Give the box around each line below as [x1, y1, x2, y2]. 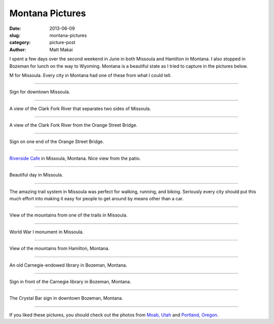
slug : [9, 32, 20, 38]
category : [9, 40, 31, 46]
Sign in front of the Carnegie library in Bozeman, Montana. [9, 278, 131, 284]
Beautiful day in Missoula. [9, 172, 63, 178]
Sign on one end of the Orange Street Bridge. [9, 138, 104, 145]
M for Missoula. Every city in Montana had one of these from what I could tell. [9, 72, 172, 78]
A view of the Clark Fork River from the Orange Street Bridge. [9, 122, 138, 128]
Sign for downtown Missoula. [9, 89, 71, 95]
